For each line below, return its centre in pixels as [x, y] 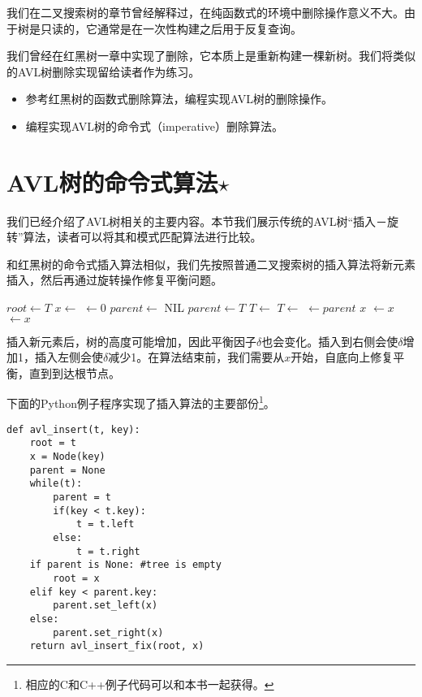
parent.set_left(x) [105, 606]
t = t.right [108, 551]
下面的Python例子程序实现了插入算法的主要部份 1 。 [141, 402]
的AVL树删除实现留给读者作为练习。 [103, 71]
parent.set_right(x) [108, 632]
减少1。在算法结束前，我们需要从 [196, 357]
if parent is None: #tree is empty [125, 565]
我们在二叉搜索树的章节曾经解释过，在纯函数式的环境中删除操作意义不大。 [205, 12]
